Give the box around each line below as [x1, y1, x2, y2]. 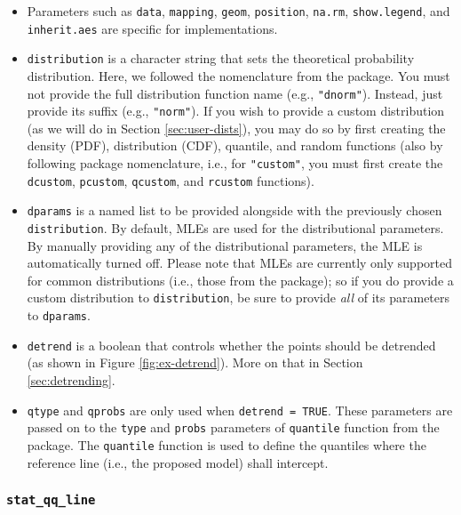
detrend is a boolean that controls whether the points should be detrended [27, 335, 436, 354]
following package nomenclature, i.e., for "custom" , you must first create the [27, 154, 443, 173]
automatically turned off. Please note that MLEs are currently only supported [27, 253, 453, 272]
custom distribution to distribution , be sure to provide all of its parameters [27, 288, 450, 307]
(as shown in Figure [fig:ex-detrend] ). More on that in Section [27, 353, 363, 372]
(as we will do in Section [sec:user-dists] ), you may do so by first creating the [27, 118, 446, 137]
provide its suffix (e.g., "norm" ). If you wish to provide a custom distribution [27, 101, 445, 120]
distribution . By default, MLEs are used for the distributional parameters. [27, 219, 444, 237]
